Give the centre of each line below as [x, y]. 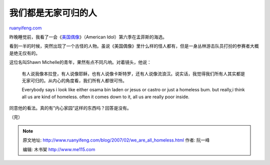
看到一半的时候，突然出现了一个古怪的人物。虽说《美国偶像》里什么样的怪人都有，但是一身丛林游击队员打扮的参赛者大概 [134, 46]
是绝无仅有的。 [24, 53]
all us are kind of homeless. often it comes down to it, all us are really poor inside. [105, 97]
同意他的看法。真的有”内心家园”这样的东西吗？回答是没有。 [70, 108]
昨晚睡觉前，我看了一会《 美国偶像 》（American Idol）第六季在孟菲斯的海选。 [88, 37]
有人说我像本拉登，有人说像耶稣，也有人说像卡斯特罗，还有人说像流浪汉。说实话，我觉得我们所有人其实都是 [133, 74]
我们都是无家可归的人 [53, 13]
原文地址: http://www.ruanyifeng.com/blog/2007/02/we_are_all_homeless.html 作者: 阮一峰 [116, 140]
